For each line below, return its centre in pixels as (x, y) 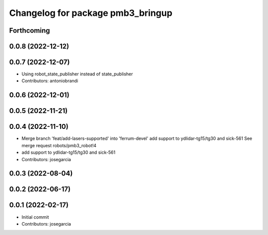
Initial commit (35, 217)
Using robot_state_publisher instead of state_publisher (77, 74)
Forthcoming (30, 30)
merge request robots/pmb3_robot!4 (59, 145)
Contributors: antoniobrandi (50, 81)
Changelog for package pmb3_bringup (91, 13)
